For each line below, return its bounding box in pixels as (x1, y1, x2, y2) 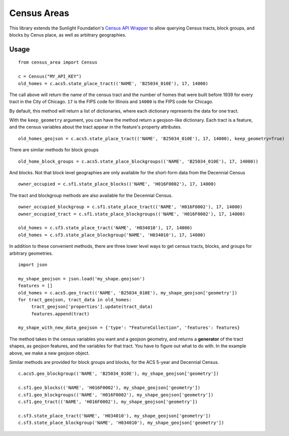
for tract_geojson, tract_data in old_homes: (18, 297, 132, 302)
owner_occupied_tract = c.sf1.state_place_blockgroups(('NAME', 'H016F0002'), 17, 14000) (18, 211, 245, 217)
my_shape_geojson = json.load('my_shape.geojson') (18, 276, 145, 281)
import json (18, 262, 48, 267)
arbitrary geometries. (9, 250, 53, 256)
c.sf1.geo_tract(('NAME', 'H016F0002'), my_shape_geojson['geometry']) (18, 398, 198, 404)
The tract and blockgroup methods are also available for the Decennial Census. (9, 192, 173, 198)
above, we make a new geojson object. (9, 350, 90, 356)
